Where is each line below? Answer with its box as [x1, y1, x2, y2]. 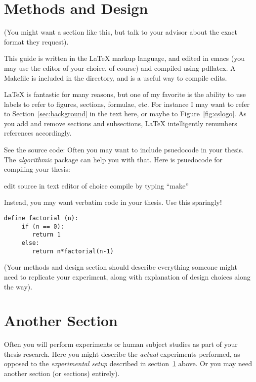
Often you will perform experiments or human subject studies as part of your [4, 339, 238, 349]
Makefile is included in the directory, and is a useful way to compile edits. [4, 72, 227, 83]
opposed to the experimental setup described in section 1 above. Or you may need [4, 358, 253, 369]
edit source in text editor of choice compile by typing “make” [4, 180, 189, 191]
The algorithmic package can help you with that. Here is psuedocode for [4, 154, 223, 164]
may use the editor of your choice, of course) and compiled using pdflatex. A [4, 62, 236, 73]
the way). [4, 281, 33, 291]
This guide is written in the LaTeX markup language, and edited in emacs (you [4, 53, 245, 63]
